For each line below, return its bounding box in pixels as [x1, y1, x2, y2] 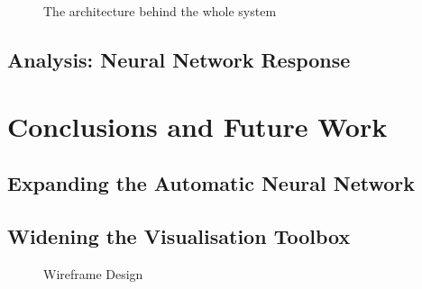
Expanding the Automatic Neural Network [7, 169, 416, 197]
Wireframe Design [43, 264, 143, 283]
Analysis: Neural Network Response [7, 45, 351, 73]
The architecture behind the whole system [43, 2, 277, 20]
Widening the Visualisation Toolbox [7, 221, 351, 249]
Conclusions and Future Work [7, 107, 388, 144]
